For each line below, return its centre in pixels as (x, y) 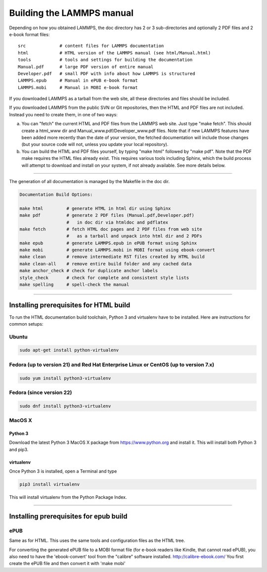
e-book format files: (29, 34)
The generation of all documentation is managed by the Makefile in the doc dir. (89, 181)
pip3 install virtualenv (50, 484)
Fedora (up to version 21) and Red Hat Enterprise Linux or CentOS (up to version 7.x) (112, 365)
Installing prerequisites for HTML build (70, 305)
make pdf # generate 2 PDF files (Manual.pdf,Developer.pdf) (107, 215)
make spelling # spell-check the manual (74, 285)
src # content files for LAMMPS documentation (91, 46)
